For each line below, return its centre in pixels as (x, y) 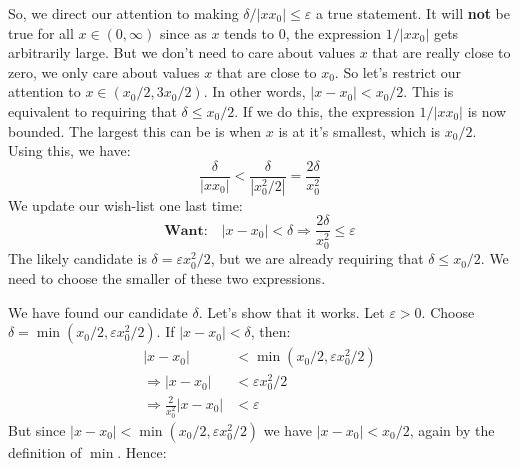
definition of (45, 451)
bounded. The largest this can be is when (135, 130)
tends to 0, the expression (303, 32)
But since (37, 429)
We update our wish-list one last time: (125, 204)
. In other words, (254, 91)
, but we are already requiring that (317, 258)
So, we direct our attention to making (123, 13)
